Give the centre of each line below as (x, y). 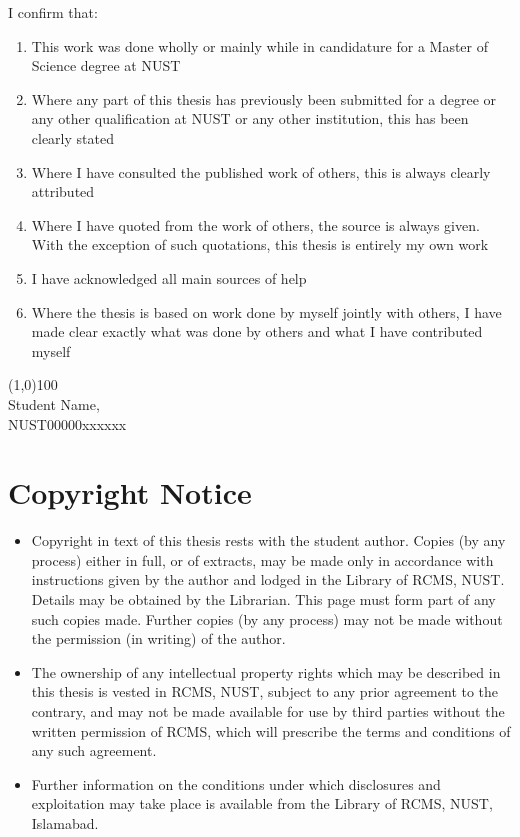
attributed (63, 191)
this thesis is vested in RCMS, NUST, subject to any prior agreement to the (265, 691)
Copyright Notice (130, 492)
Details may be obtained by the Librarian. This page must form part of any (263, 599)
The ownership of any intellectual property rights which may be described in (266, 671)
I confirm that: (53, 12)
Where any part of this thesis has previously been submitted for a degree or (264, 98)
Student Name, (54, 403)
